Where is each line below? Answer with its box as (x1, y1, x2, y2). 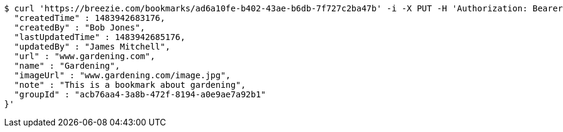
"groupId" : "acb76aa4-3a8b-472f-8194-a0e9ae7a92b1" (14, 90, 266, 99)
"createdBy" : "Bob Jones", (14, 23, 146, 32)
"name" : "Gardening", (14, 61, 120, 70)
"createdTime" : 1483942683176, (14, 13, 165, 23)
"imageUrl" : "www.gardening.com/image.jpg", (14, 70, 231, 80)
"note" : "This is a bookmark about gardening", (14, 80, 246, 90)
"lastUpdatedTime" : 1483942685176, (14, 32, 186, 42)
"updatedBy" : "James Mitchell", (14, 42, 171, 51)
